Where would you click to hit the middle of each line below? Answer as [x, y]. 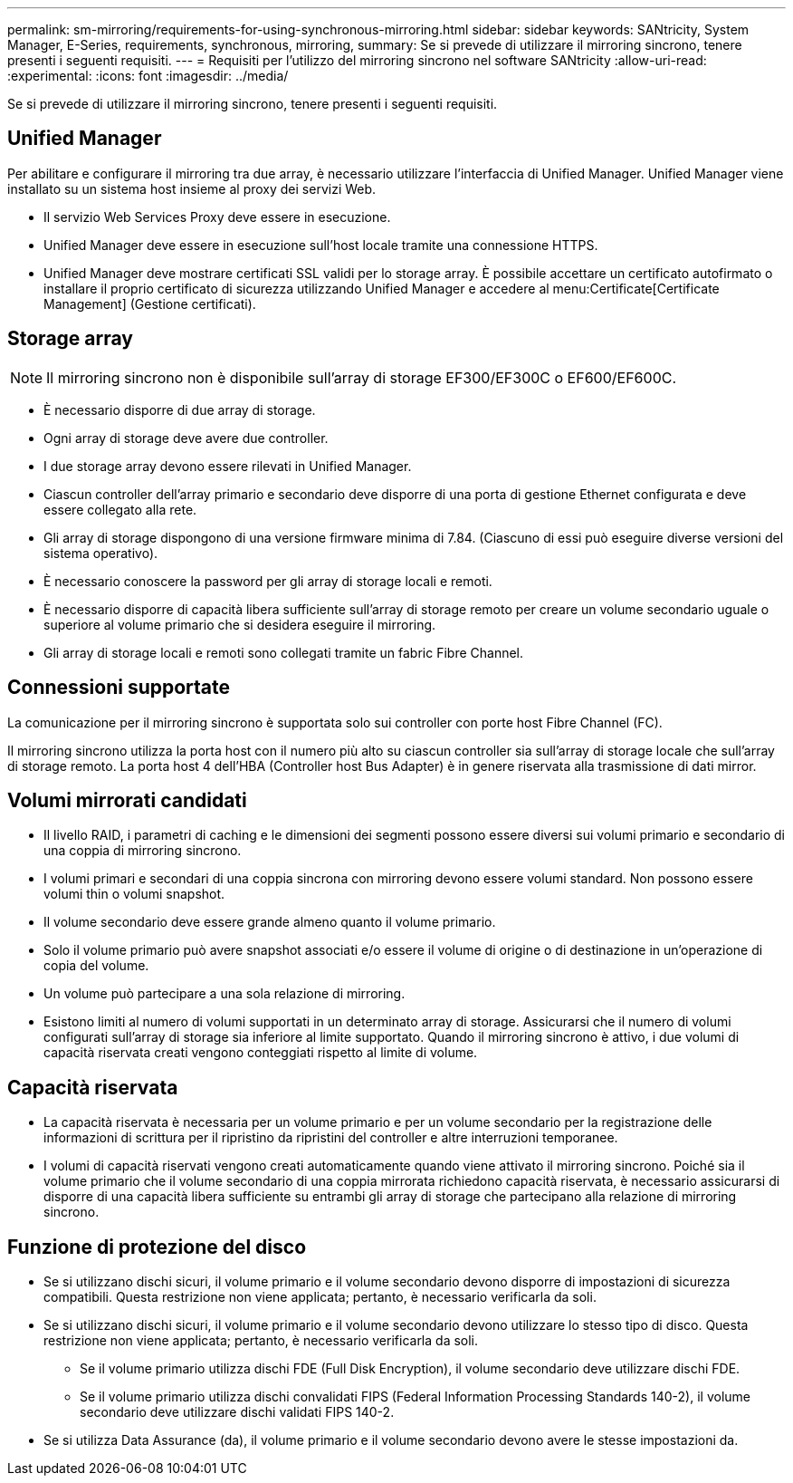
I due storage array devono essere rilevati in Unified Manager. [228, 466]
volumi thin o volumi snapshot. [134, 894]
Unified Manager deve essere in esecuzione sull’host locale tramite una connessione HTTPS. [321, 245]
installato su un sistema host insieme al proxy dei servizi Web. [192, 188]
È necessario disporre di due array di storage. [180, 409]
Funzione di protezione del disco [157, 1247]
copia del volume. [96, 966]
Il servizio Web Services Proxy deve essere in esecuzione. [217, 217]
